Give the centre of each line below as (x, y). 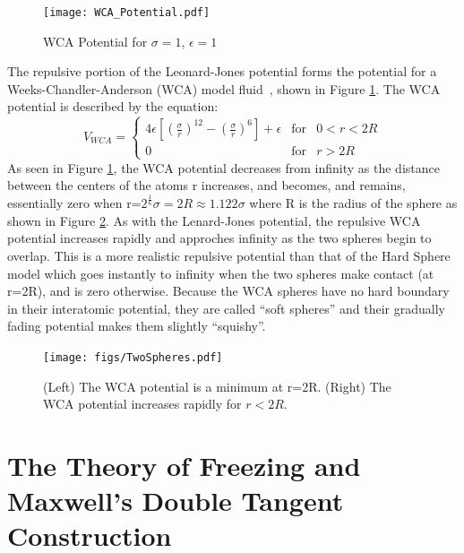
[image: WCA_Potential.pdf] (127, 13)
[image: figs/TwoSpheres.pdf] (133, 357)
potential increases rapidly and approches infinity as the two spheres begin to (219, 238)
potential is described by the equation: (113, 106)
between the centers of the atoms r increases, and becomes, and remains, (206, 185)
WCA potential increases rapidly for (142, 404)
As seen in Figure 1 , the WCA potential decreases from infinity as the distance (223, 167)
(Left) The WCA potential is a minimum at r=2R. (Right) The (217, 386)
